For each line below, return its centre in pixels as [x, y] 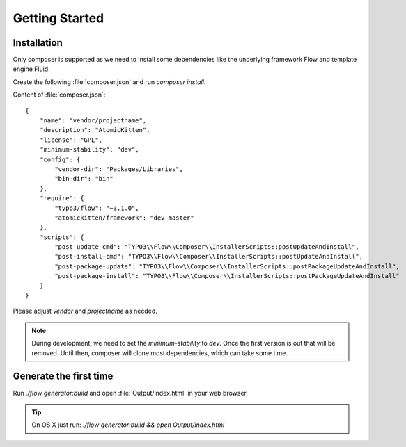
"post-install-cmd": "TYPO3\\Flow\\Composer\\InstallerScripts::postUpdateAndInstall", [209, 257]
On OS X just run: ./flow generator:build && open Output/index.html [128, 425]
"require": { [62, 198]
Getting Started [58, 18]
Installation [38, 43]
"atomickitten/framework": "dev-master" [124, 218]
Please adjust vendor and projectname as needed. [85, 311]
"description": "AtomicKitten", [95, 130]
